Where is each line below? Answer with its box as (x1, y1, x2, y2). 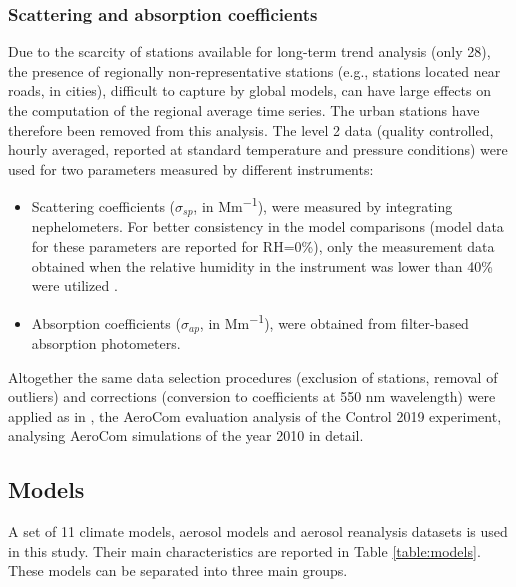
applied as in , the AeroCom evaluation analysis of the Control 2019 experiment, (8, 405, 502, 426)
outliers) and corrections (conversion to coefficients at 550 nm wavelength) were (8, 386, 496, 407)
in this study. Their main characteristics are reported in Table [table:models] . (8, 540, 481, 561)
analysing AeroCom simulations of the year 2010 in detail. (8, 425, 364, 446)
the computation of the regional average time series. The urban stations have (8, 100, 480, 120)
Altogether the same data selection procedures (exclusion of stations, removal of (8, 366, 498, 387)
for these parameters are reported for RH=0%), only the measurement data (31, 236, 495, 257)
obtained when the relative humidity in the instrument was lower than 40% (31, 255, 493, 276)
